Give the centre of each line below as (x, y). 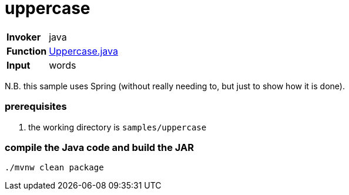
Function (27, 51)
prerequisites (36, 107)
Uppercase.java (83, 51)
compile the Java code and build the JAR (100, 147)
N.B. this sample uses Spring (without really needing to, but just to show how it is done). (175, 86)
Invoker (24, 37)
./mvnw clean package (54, 168)
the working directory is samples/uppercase (118, 127)
